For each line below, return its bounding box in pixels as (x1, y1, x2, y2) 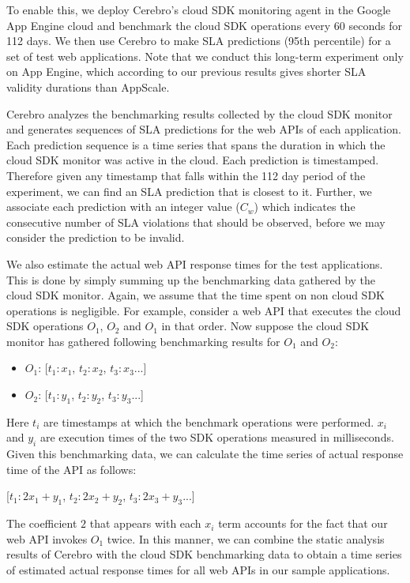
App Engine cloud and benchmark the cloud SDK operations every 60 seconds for (6, 17, 402, 33)
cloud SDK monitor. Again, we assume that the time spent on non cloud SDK (6, 287, 385, 303)
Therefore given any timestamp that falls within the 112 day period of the (6, 167, 366, 183)
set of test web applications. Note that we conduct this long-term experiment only (6, 47, 404, 64)
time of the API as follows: (6, 461, 137, 477)
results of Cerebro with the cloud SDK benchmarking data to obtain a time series (6, 546, 402, 562)
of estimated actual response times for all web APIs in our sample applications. (6, 562, 390, 578)
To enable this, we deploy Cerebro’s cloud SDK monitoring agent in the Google (6, 2, 391, 17)
